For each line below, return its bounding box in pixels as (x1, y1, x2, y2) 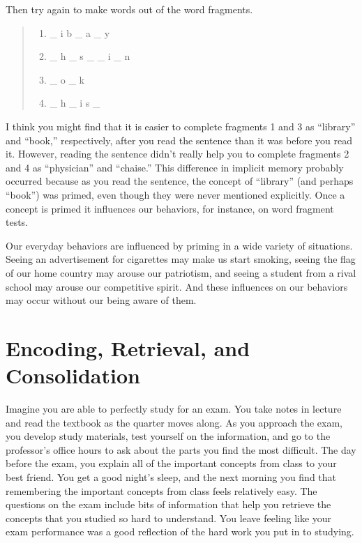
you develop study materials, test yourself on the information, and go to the (6, 429, 331, 443)
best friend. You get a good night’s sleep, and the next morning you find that (6, 469, 337, 484)
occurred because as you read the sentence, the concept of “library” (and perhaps (6, 174, 354, 188)
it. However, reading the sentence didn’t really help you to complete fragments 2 (6, 146, 349, 161)
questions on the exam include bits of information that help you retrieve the (6, 497, 331, 512)
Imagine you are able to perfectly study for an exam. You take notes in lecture (6, 401, 342, 415)
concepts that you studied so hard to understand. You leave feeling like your (6, 510, 332, 525)
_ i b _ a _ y (50, 25, 110, 40)
